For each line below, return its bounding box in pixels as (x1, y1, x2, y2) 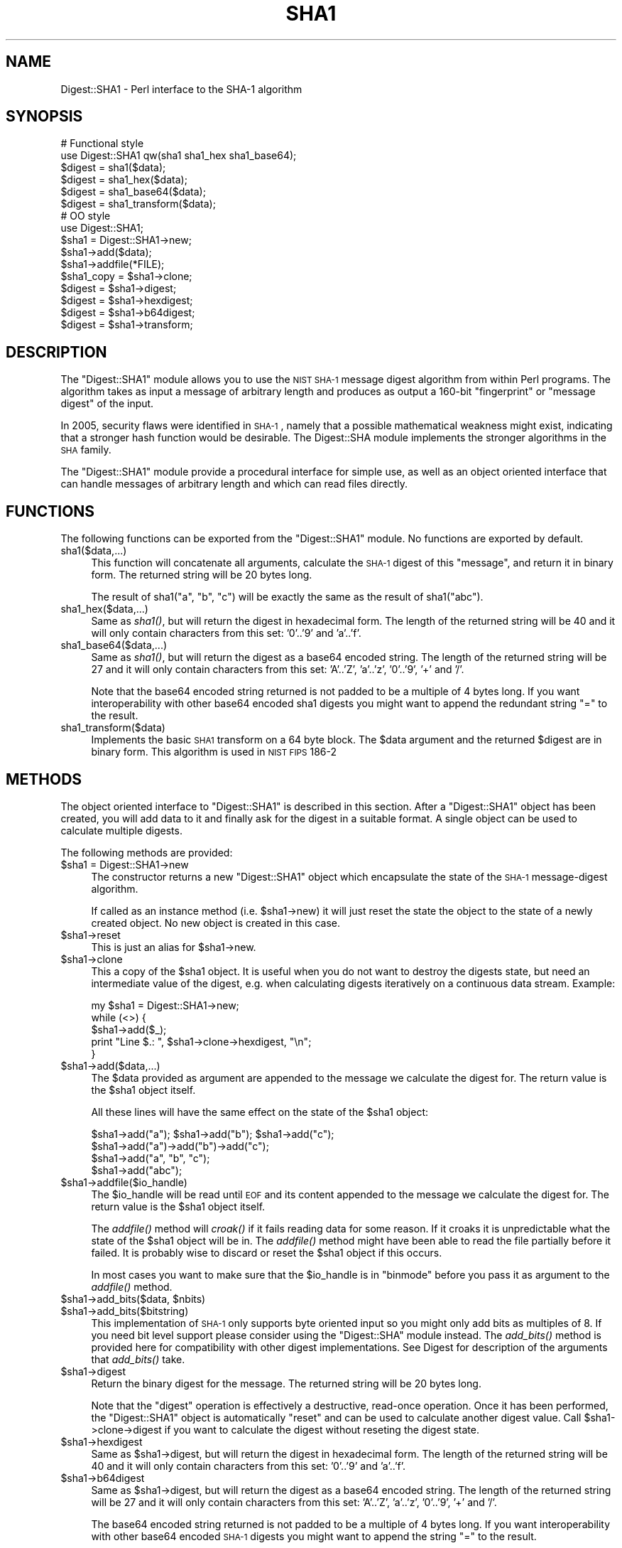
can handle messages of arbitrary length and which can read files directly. (60, 478, 408, 490)
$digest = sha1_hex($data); (60, 173, 187, 186)
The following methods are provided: (60, 846, 233, 859)
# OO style (60, 210, 111, 222)
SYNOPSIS (6, 107, 83, 126)
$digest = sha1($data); (60, 161, 166, 174)
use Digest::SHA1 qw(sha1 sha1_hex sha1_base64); (60, 149, 297, 162)
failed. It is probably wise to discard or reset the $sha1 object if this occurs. (91, 1246, 442, 1259)
